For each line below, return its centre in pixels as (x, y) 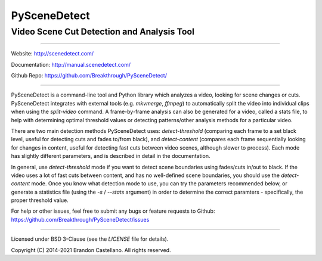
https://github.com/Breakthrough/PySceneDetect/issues (80, 219)
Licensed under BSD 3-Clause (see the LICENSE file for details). (90, 239)
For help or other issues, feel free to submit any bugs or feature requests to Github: (113, 211)
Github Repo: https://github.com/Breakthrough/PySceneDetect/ (89, 75)
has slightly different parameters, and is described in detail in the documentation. (111, 156)
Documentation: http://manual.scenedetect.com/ (71, 64)
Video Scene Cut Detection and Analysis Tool (103, 32)
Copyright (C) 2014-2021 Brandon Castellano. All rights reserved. (91, 250)
